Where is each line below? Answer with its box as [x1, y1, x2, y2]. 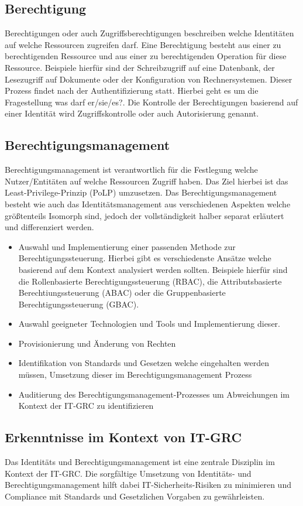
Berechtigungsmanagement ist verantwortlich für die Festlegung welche [5, 163, 258, 176]
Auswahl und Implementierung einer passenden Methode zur [18, 240, 236, 252]
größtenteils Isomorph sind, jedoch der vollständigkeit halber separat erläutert [5, 209, 284, 221]
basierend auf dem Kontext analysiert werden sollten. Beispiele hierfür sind [18, 263, 288, 275]
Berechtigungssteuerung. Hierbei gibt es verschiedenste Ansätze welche [18, 252, 271, 264]
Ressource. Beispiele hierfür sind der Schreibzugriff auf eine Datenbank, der [5, 61, 275, 73]
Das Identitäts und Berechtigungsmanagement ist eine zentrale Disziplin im [5, 456, 275, 468]
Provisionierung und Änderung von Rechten [18, 337, 176, 349]
